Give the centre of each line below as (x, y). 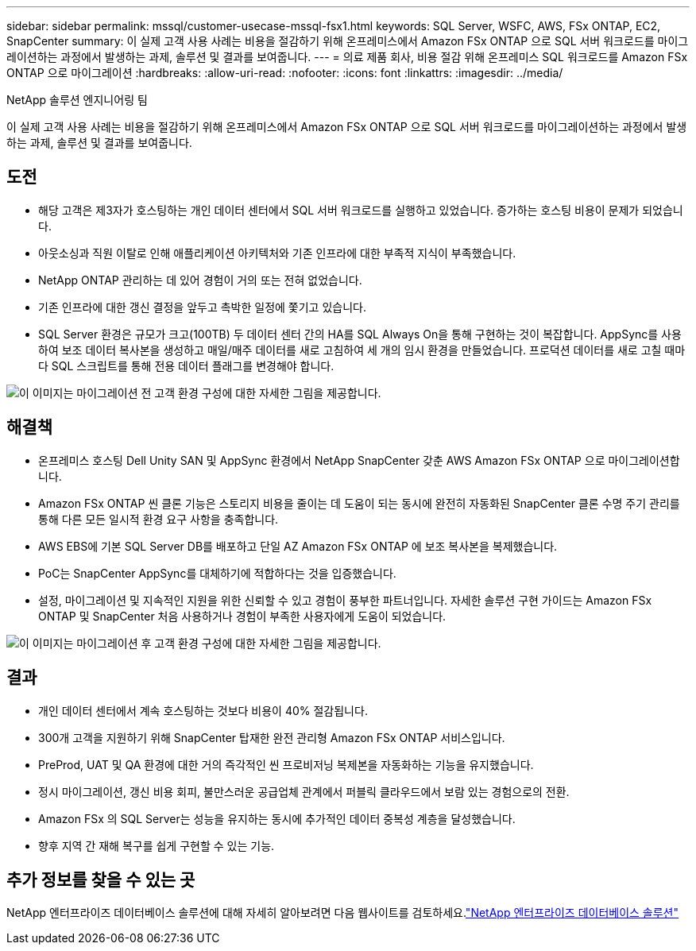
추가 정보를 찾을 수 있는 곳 (101, 879)
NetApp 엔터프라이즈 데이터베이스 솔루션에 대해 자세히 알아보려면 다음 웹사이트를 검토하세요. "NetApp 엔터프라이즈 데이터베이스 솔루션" (343, 913)
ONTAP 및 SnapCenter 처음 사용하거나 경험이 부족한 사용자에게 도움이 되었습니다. (242, 616)
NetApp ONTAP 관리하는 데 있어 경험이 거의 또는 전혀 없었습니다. (200, 280)
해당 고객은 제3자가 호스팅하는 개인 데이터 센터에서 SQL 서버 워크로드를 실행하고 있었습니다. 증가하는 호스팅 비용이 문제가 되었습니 (361, 210)
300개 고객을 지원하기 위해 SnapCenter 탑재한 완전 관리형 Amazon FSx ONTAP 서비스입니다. (272, 737)
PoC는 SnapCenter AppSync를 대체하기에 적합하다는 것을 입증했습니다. (217, 573)
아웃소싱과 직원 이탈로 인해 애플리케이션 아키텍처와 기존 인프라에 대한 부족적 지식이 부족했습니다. (277, 253)
